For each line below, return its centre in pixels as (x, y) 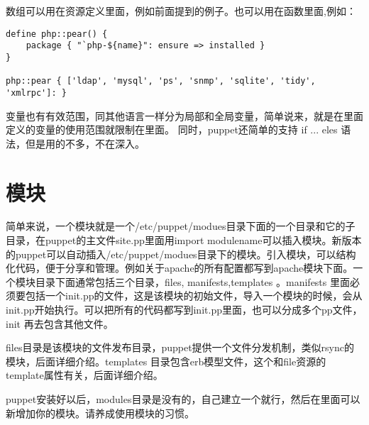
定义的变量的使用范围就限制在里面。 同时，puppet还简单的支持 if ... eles (172, 129)
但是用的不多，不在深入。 (85, 143)
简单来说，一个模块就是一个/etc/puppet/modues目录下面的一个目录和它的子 (181, 226)
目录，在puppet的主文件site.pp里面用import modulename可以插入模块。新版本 (184, 240)
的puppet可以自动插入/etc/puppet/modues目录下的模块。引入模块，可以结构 (181, 254)
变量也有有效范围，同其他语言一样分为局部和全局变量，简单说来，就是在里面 (184, 115)
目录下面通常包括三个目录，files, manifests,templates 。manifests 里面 (192, 281)
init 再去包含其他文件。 (60, 323)
